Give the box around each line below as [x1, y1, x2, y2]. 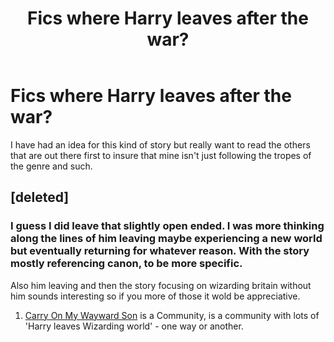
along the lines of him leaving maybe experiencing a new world [10, 232, 323, 246]
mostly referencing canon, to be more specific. [10, 257, 243, 271]
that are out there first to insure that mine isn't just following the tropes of [10, 149, 312, 161]
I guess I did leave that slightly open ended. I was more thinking [10, 219, 325, 233]
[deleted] [10, 189, 70, 206]
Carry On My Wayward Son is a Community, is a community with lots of [24, 309, 320, 321]
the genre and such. [10, 160, 93, 172]
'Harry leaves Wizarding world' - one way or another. [24, 320, 244, 332]
